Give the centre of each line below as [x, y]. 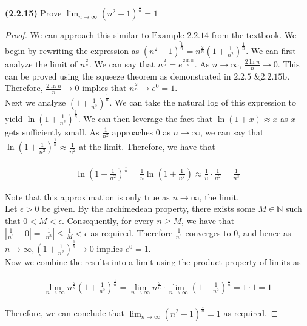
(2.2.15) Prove [33, 13]
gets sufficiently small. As [52, 131]
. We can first [271, 50]
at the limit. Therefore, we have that [147, 147]
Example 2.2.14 [180, 36]
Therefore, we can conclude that [65, 313]
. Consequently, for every [108, 220]
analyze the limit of [41, 63]
